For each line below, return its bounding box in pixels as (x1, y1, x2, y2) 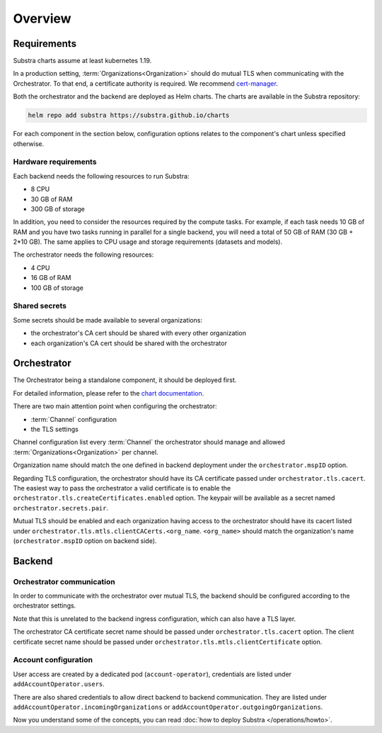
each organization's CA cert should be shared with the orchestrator (30, 339, 228, 347)
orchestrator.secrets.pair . (13, 503, 109, 512)
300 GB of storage (30, 204, 85, 213)
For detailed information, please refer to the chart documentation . (13, 388, 204, 397)
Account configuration (13, 655, 93, 665)
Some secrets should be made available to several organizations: (13, 315, 203, 324)
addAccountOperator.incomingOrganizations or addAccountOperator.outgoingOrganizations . (13, 703, 323, 711)
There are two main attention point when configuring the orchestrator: (13, 402, 217, 410)
